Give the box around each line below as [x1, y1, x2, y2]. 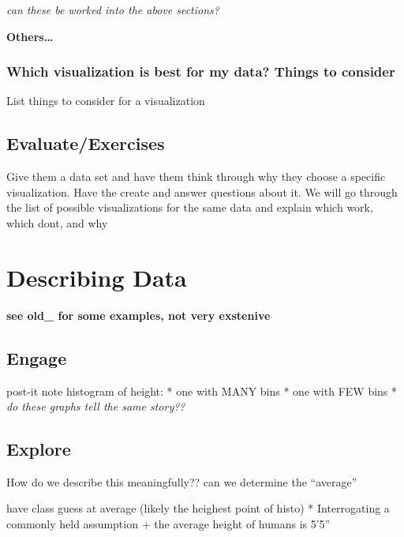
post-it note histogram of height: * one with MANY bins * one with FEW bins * [6, 382, 398, 399]
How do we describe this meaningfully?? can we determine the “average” [6, 473, 357, 490]
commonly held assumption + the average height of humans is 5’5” [6, 516, 331, 532]
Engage [6, 345, 67, 370]
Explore [6, 437, 71, 461]
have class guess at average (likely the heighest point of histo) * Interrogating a [6, 500, 390, 516]
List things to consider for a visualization [6, 92, 205, 109]
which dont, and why [6, 214, 108, 231]
